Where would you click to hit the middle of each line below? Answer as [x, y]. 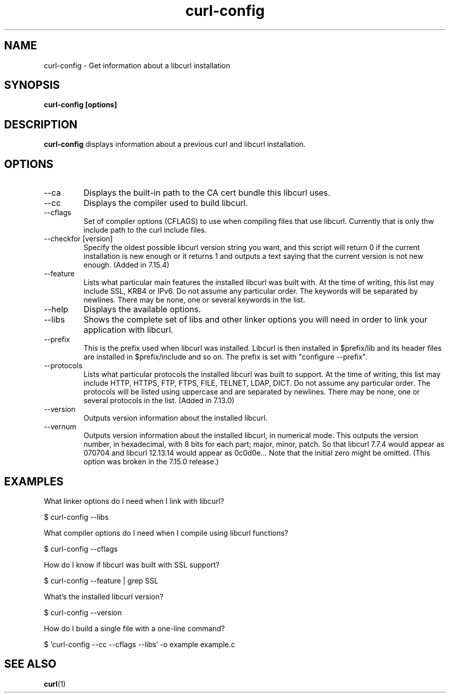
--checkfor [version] [78, 239]
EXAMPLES [34, 481]
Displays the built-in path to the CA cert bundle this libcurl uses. [207, 193]
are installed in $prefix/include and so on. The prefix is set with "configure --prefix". [226, 357]
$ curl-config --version [83, 612]
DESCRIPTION [41, 124]
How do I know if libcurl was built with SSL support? [132, 564]
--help [56, 309]
